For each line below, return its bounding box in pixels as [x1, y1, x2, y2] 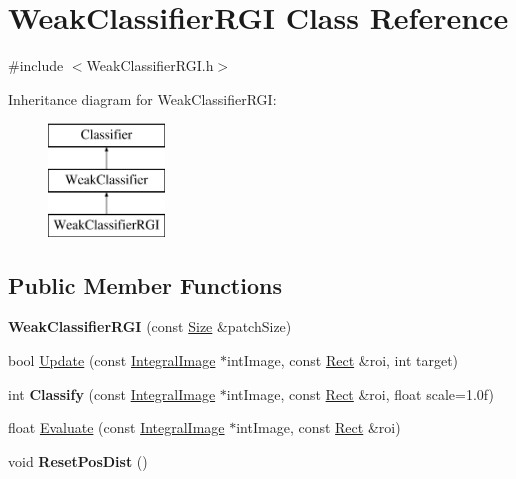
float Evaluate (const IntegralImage [8, 417, 225, 438]
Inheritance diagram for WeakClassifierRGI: [8, 88, 277, 109]
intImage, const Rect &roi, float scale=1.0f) [226, 383, 494, 404]
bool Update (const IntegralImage [8, 350, 216, 371]
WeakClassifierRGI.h [86, 55, 214, 76]
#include [8, 55, 64, 76]
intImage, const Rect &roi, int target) [227, 350, 459, 371]
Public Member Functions [8, 269, 282, 300]
